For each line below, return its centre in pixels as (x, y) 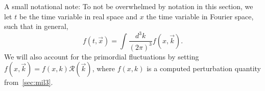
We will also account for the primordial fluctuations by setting (102, 56)
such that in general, (36, 26)
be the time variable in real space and (78, 16)
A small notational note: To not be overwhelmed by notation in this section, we (129, 6)
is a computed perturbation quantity (204, 68)
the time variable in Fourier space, (200, 16)
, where (103, 68)
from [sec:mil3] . (29, 82)
